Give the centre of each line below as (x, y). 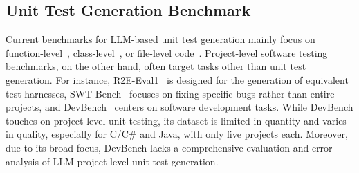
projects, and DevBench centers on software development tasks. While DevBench (179, 107)
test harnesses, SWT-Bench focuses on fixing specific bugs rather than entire (170, 93)
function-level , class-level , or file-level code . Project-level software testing (167, 52)
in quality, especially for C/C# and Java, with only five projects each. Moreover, (177, 134)
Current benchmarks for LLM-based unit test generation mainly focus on (160, 39)
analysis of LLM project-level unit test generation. (112, 161)
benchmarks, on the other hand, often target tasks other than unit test (156, 66)
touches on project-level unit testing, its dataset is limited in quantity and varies (176, 120)
